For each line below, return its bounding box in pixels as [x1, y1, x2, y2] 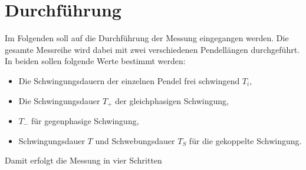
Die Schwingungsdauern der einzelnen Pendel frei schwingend [18, 74, 240, 86]
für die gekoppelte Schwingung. [189, 134, 302, 146]
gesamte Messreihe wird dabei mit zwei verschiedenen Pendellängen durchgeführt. [5, 43, 300, 55]
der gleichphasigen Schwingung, [115, 94, 229, 106]
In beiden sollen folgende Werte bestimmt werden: [5, 55, 186, 67]
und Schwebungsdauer [95, 134, 175, 146]
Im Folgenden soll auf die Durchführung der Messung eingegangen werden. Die [5, 32, 289, 44]
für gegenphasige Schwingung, [31, 114, 139, 126]
